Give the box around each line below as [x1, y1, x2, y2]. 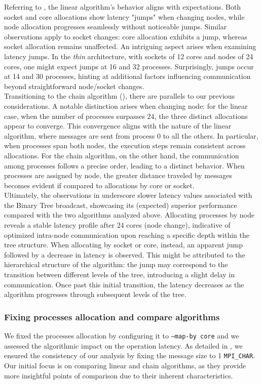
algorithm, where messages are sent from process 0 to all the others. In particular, [4, 130, 258, 141]
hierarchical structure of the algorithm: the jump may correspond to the [4, 259, 228, 270]
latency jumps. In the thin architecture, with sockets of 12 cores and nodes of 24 [4, 51, 253, 61]
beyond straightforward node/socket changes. [4, 80, 144, 91]
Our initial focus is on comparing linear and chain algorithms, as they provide [4, 360, 246, 370]
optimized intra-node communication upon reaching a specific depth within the [4, 229, 249, 240]
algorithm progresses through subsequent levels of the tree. [4, 289, 186, 300]
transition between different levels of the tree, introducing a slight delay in [4, 269, 235, 280]
